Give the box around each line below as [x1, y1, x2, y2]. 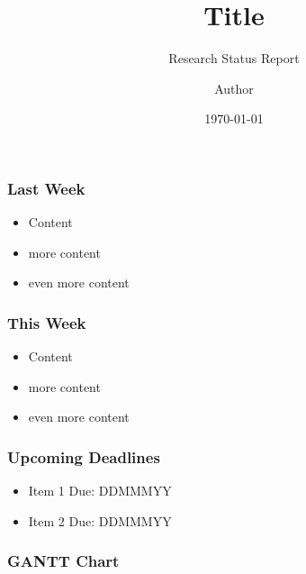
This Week [7, 311, 86, 333]
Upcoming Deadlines [7, 445, 160, 468]
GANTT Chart [7, 550, 120, 572]
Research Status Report [168, 49, 300, 68]
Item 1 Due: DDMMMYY [28, 481, 172, 500]
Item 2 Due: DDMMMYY [28, 511, 172, 530]
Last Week [7, 177, 85, 199]
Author [214, 78, 254, 97]
